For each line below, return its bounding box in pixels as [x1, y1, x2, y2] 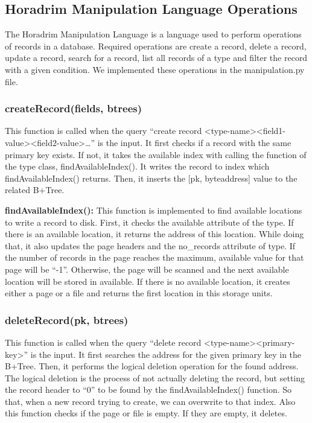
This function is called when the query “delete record [5, 336, 202, 348]
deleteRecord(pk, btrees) [5, 312, 129, 327]
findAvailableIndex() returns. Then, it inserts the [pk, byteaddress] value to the [5, 171, 298, 184]
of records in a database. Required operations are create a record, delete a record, [5, 39, 307, 52]
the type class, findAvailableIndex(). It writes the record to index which [5, 160, 270, 173]
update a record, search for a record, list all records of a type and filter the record [5, 51, 308, 64]
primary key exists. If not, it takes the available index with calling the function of [5, 148, 307, 161]
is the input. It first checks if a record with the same [97, 136, 291, 148]
